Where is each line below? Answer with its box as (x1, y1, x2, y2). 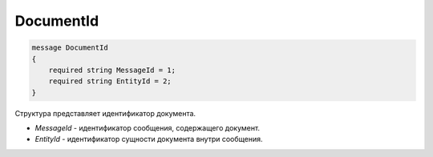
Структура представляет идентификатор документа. (14, 108, 196, 118)
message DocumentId (31, 43, 108, 52)
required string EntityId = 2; (48, 77, 172, 86)
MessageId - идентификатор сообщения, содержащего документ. (34, 123, 261, 133)
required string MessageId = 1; (48, 65, 176, 74)
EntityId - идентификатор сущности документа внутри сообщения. (34, 135, 264, 144)
